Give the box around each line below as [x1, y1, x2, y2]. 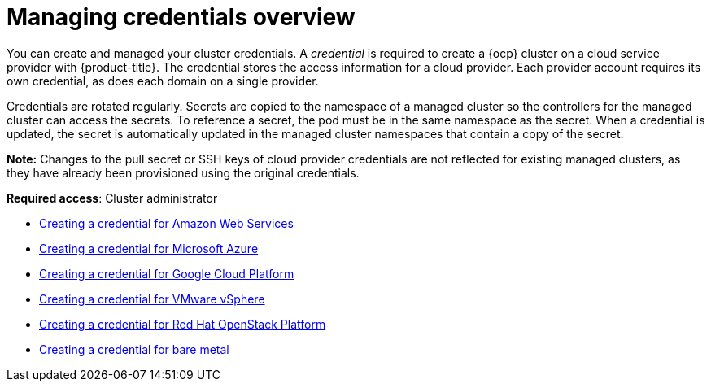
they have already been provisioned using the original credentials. [7, 165, 360, 180]
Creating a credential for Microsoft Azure [39, 241, 259, 255]
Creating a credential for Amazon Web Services [39, 216, 294, 230]
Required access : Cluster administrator [7, 190, 218, 205]
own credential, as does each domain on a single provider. [7, 73, 319, 88]
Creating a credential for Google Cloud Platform [39, 266, 294, 281]
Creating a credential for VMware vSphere [39, 291, 265, 306]
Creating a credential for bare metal [39, 342, 229, 356]
